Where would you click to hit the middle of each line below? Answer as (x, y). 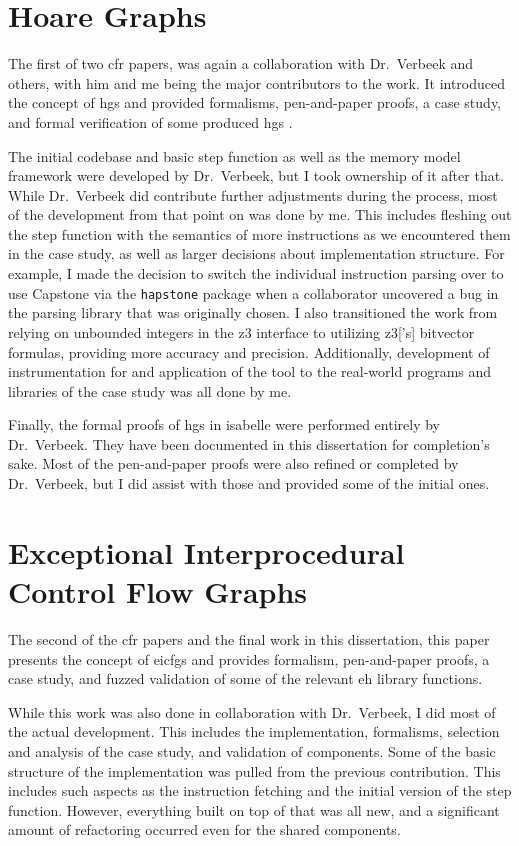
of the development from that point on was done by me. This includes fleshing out (260, 214)
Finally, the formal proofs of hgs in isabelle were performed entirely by (224, 424)
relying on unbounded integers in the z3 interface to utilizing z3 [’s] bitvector (241, 331)
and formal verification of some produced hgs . (150, 121)
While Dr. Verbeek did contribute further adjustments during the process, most (253, 194)
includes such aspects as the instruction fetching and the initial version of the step (260, 790)
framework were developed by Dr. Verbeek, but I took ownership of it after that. (256, 175)
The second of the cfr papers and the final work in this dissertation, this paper (249, 638)
